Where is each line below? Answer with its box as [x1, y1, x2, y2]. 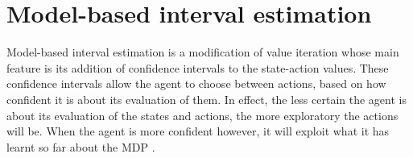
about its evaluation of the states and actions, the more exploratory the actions [6, 106, 399, 123]
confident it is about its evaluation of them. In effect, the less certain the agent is [6, 90, 407, 107]
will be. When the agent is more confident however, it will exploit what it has [6, 123, 390, 139]
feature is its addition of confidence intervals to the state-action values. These [6, 59, 389, 76]
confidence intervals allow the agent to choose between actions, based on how [6, 75, 386, 92]
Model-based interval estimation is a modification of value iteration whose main [6, 44, 399, 60]
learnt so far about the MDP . [6, 138, 155, 155]
